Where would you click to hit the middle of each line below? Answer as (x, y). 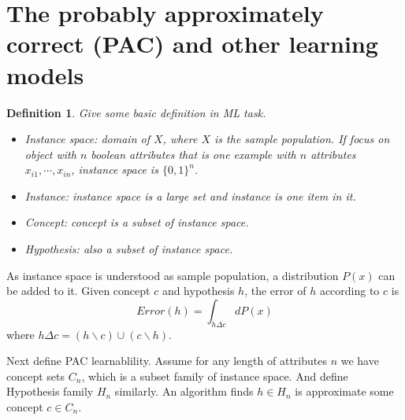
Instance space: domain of (87, 139)
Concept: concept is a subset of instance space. (137, 222)
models (45, 74)
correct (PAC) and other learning (192, 44)
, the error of (275, 291)
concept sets (36, 376)
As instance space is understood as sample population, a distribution (173, 275)
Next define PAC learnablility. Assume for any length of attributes (167, 361)
